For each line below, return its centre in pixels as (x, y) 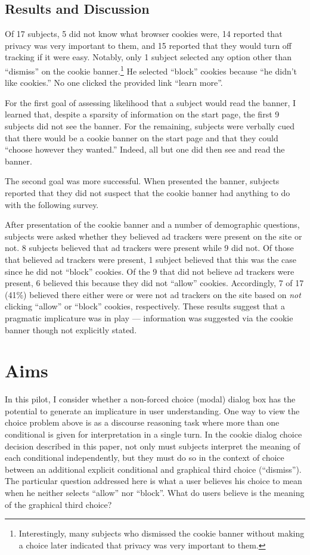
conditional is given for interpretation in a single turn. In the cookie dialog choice (154, 434)
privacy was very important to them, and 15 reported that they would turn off (148, 45)
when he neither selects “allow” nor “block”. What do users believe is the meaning (155, 492)
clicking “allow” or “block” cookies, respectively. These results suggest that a (145, 306)
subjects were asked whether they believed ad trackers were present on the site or (154, 236)
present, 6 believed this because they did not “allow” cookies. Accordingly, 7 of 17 (154, 283)
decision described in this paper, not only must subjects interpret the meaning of (153, 446)
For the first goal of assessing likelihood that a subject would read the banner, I (151, 102)
